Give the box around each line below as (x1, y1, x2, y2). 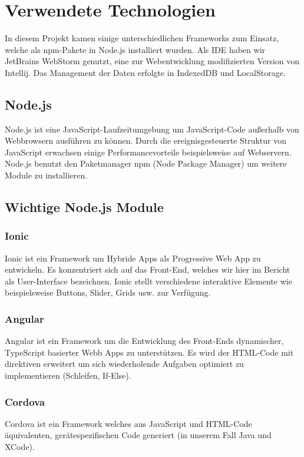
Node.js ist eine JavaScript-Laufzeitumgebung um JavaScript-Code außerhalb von (5, 122, 299, 135)
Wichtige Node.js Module (5, 198, 164, 216)
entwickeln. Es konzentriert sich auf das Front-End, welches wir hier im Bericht (5, 263, 290, 276)
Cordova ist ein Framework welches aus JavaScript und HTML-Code (5, 417, 252, 429)
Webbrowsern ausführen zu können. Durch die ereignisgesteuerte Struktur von (5, 134, 287, 147)
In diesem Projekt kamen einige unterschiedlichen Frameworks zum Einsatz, (5, 32, 279, 44)
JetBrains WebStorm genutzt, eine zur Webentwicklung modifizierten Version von (5, 55, 300, 67)
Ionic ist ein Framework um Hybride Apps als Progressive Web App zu (5, 251, 261, 264)
